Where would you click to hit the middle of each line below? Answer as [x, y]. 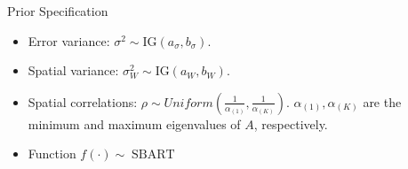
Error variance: [69, 40]
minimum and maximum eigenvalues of [134, 123]
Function [52, 154]
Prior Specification [58, 11]
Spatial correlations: [83, 101]
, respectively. [291, 123]
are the [382, 101]
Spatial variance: [73, 70]
